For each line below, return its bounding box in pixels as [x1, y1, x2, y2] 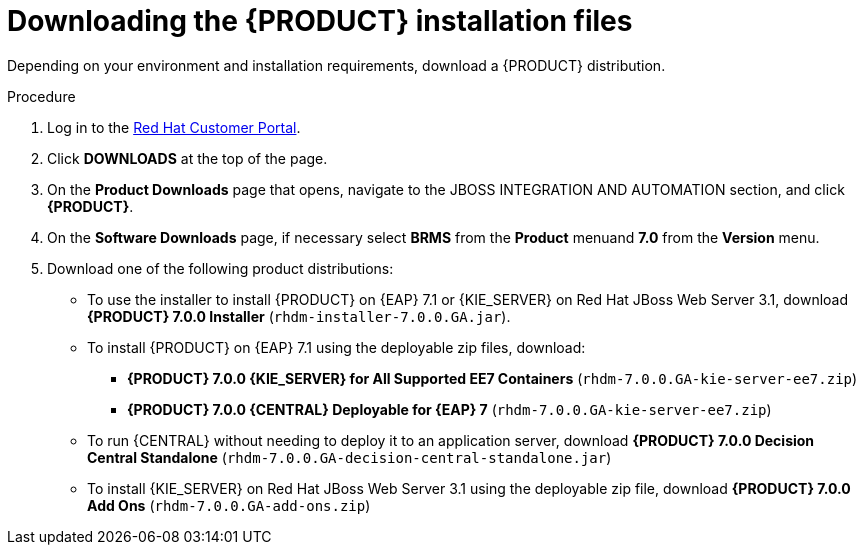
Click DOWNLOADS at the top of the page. [47, 149, 328, 167]
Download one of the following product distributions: [47, 259, 394, 277]
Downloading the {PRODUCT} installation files [7, 4, 633, 38]
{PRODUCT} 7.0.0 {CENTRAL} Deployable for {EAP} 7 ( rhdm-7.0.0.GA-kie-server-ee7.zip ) [127, 400, 772, 418]
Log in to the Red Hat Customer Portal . [47, 118, 301, 136]
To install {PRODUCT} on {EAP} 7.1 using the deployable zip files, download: [87, 338, 586, 356]
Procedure [7, 87, 76, 105]
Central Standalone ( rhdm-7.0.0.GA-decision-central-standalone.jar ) [87, 448, 612, 466]
